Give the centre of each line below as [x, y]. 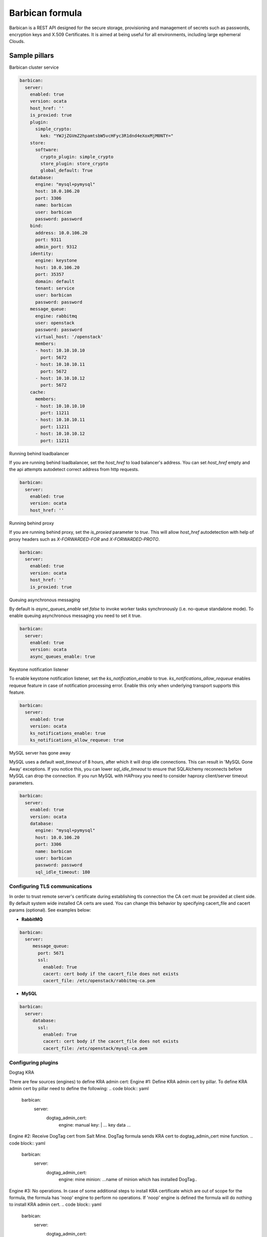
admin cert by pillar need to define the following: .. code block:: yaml [79, 1089]
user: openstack [55, 323]
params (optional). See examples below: [50, 910]
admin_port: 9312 [56, 247]
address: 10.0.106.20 [61, 233]
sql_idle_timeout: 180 [63, 872]
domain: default [55, 281]
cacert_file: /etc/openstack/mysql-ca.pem [95, 1048]
